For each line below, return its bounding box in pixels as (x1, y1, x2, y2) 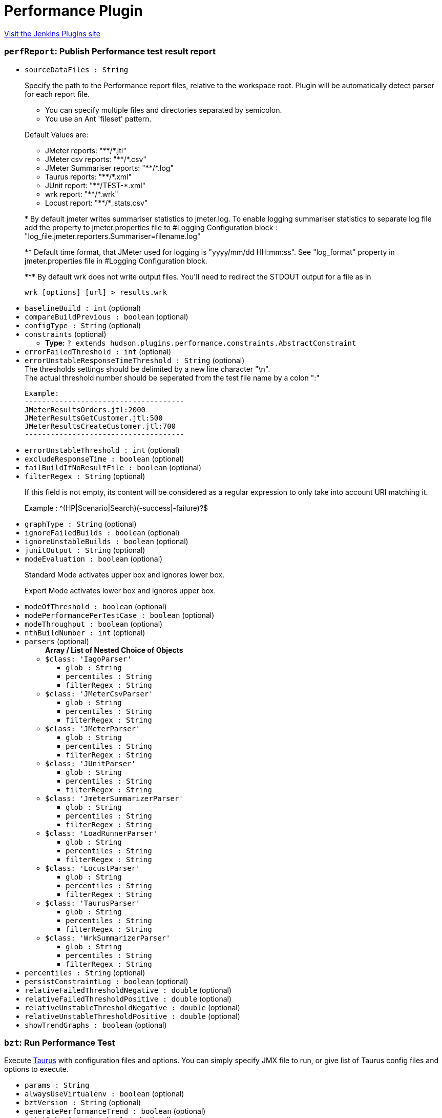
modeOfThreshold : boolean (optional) (25, 602, 167, 611)
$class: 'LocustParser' (45, 864, 140, 872)
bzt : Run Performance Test (4, 1037, 115, 1048)
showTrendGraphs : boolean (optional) (25, 1020, 167, 1029)
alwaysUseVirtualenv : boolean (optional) (25, 1089, 184, 1099)
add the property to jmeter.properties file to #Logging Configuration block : (25, 223, 278, 232)
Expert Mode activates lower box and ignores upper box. (25, 586, 216, 595)
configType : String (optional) (25, 321, 141, 330)
